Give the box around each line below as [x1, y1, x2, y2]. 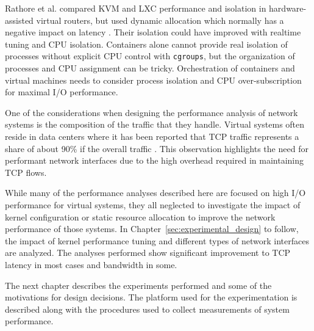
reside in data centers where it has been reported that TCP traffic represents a [5, 130, 299, 142]
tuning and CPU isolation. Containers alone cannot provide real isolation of [5, 37, 288, 50]
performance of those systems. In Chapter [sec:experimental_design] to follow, [5, 222, 299, 235]
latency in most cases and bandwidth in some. [5, 258, 177, 271]
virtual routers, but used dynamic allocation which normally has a [36, 13, 284, 26]
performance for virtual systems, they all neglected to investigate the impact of [5, 198, 301, 211]
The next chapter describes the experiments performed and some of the [5, 278, 272, 291]
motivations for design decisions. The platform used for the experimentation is [5, 291, 298, 304]
